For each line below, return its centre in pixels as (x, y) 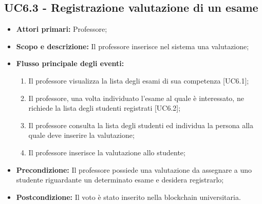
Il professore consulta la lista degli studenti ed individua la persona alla (141, 125)
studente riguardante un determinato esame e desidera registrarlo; (120, 180)
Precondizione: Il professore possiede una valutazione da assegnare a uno (134, 169)
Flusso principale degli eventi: (70, 63)
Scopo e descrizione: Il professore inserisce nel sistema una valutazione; (133, 46)
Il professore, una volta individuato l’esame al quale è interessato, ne (136, 98)
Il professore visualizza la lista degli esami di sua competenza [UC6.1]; (139, 80)
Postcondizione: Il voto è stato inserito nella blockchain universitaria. (128, 197)
